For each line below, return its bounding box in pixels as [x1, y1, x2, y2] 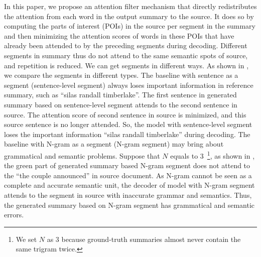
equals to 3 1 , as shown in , [170, 149, 255, 161]
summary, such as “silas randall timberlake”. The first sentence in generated [4, 89, 237, 100]
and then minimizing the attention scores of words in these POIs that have [4, 30, 234, 41]
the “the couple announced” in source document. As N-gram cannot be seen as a [4, 170, 252, 180]
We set [16, 233, 37, 244]
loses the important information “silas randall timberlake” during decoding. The [4, 128, 250, 139]
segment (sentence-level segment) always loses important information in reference [4, 79, 253, 90]
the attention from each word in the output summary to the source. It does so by [4, 11, 254, 21]
